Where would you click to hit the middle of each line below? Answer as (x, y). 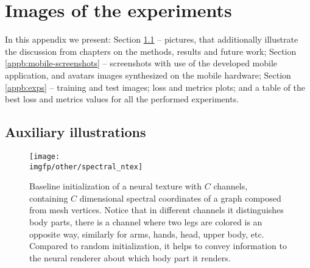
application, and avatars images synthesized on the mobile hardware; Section (148, 75)
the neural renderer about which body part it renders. (130, 257)
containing (49, 198)
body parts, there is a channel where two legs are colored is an (146, 221)
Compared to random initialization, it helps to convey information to (158, 246)
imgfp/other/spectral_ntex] (86, 167)
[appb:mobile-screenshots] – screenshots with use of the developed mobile (141, 63)
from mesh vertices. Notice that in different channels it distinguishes (157, 210)
